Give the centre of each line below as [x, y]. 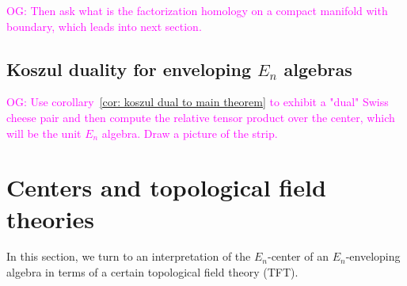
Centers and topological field [166, 187]
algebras [318, 69]
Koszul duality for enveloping [129, 69]
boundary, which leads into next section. [104, 26]
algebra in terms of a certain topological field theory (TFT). [152, 272]
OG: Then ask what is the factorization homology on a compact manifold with [197, 10]
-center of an [298, 256]
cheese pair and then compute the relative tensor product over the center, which [201, 117]
